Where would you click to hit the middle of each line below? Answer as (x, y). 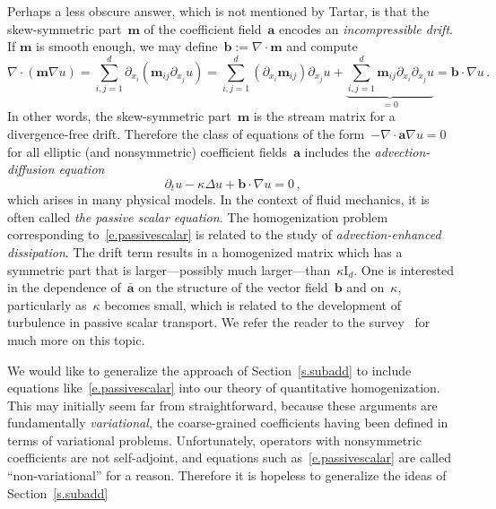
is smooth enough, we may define (127, 46)
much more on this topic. (76, 339)
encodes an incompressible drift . (365, 28)
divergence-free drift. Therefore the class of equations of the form (186, 133)
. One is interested (404, 269)
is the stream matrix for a (324, 116)
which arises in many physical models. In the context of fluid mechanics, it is (218, 199)
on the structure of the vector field (233, 287)
